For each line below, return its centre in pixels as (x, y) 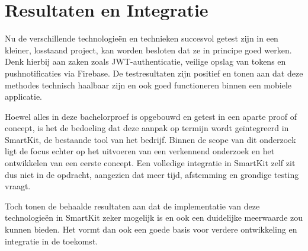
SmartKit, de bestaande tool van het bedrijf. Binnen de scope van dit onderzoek (150, 139)
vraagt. (18, 186)
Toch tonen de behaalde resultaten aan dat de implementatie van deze (132, 206)
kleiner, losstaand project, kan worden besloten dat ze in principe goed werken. (148, 50)
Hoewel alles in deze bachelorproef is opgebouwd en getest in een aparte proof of (151, 116)
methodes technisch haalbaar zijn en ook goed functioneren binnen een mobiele (148, 85)
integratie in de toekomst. (52, 241)
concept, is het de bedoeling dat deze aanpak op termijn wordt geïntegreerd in (147, 128)
